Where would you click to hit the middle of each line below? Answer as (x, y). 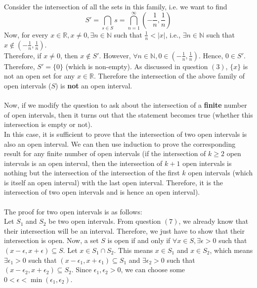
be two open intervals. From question (105, 221)
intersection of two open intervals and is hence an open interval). (102, 192)
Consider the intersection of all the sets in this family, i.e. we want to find (116, 6)
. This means (133, 250)
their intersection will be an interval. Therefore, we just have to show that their (124, 230)
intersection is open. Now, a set (51, 240)
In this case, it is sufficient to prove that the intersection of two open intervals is (126, 134)
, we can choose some (153, 269)
